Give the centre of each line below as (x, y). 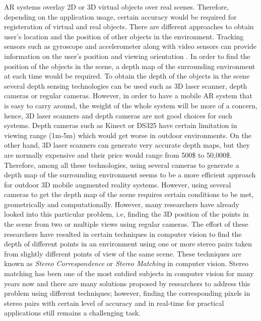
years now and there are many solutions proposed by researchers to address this (127, 283)
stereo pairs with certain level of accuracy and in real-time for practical (114, 303)
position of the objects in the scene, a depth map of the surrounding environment (130, 66)
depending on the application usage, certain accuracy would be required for (120, 16)
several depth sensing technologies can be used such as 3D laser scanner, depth (126, 85)
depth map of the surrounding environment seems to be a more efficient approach (130, 175)
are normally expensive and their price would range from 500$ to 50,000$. (118, 154)
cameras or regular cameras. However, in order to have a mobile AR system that (128, 95)
